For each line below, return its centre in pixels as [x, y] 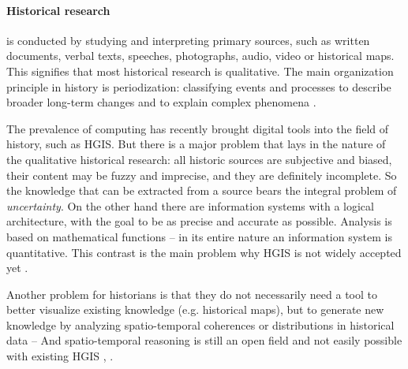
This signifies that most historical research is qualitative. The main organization [200, 71]
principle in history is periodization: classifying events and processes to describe [199, 86]
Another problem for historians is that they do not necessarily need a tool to [192, 294]
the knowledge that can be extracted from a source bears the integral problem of [202, 190]
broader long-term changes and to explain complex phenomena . [161, 102]
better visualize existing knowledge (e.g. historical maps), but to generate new [195, 309]
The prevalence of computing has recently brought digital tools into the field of [198, 128]
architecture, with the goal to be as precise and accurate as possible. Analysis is [199, 221]
